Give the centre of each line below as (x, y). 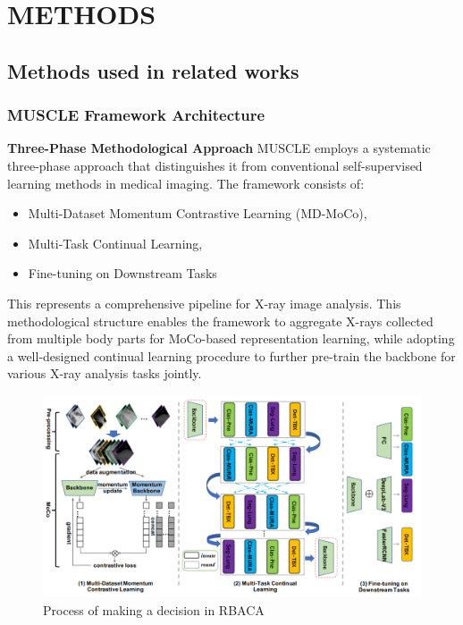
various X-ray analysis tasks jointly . (105, 373)
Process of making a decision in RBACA (154, 609)
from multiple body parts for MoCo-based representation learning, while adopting (231, 338)
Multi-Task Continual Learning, (115, 243)
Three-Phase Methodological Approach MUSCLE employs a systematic (219, 148)
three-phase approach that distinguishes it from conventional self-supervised (215, 165)
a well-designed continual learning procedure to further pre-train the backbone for (231, 355)
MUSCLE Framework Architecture (136, 115)
